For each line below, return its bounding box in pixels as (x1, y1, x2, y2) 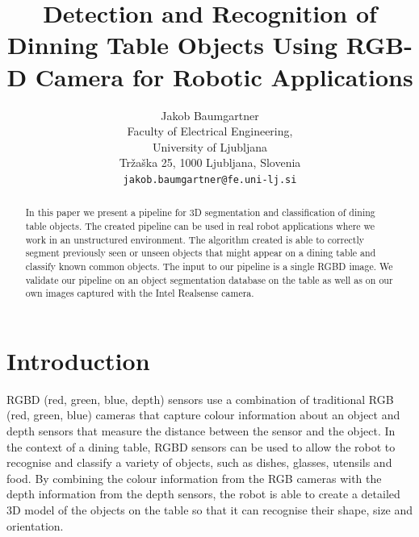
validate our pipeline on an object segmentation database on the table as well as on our (25, 273, 393, 286)
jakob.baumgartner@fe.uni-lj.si (123, 173, 297, 185)
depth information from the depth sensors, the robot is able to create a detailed (6, 485, 400, 502)
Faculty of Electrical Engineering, (127, 123, 293, 139)
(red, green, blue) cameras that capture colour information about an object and (6, 406, 400, 423)
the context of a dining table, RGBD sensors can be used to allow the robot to (6, 438, 396, 455)
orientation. (6, 517, 64, 534)
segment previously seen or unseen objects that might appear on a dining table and (25, 246, 376, 260)
